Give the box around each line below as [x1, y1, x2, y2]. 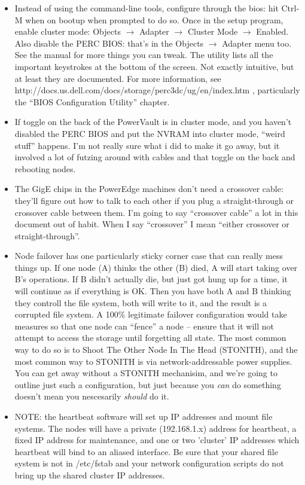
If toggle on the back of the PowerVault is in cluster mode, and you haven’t [14, 115, 292, 128]
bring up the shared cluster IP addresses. [14, 468, 165, 481]
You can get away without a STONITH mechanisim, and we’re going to [14, 367, 277, 379]
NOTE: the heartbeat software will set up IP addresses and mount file [14, 410, 273, 422]
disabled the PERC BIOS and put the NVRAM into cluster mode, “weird [14, 127, 285, 139]
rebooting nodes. [14, 162, 76, 175]
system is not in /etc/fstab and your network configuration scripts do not [14, 457, 284, 469]
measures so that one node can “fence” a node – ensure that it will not [14, 319, 274, 332]
